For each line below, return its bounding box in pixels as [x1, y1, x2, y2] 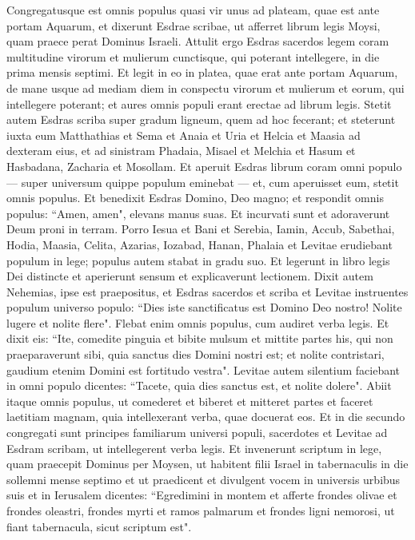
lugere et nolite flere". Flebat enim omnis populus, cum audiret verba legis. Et [6, 314, 389, 331]
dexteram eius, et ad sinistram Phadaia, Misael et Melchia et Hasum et [6, 142, 356, 159]
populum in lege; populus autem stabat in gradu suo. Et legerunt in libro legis [6, 252, 390, 268]
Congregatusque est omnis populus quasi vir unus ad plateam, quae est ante [6, 2, 380, 18]
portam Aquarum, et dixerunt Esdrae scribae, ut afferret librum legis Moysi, [6, 17, 381, 34]
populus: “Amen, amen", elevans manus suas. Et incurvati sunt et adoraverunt [6, 204, 390, 221]
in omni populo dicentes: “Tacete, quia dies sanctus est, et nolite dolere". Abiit [6, 377, 392, 394]
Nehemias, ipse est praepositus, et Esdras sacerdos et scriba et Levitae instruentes [6, 283, 409, 300]
